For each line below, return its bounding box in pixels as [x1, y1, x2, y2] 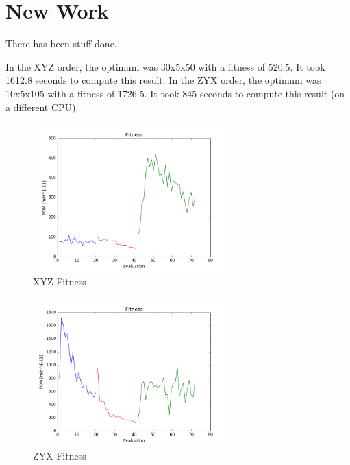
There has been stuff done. [5, 36, 117, 51]
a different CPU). [5, 99, 79, 114]
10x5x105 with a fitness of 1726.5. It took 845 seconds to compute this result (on [5, 86, 345, 100]
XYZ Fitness [33, 274, 86, 288]
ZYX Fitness [33, 448, 86, 462]
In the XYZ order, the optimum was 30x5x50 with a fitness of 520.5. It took [5, 59, 325, 73]
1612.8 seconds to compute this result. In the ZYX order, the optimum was [5, 73, 321, 87]
